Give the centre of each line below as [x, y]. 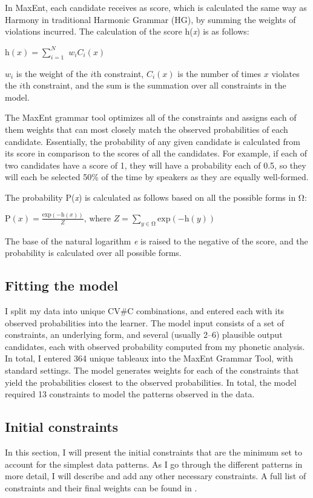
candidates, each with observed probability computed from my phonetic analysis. [155, 346]
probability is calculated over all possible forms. [93, 253]
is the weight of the [52, 73]
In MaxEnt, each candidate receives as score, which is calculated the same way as [156, 7]
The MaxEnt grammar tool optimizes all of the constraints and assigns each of [151, 117]
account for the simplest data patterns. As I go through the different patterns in [154, 464]
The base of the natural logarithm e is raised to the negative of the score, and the [156, 241]
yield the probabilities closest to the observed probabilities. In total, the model [151, 382]
